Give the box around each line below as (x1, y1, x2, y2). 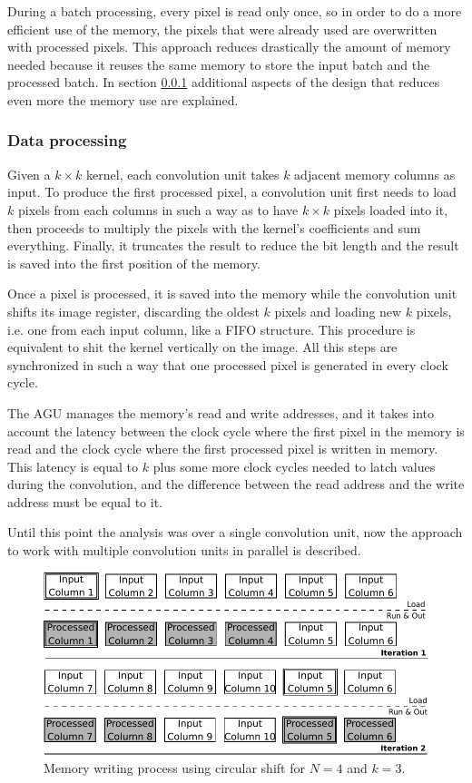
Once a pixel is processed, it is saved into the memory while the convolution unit (7, 284, 457, 303)
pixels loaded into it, (333, 200, 448, 219)
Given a (7, 164, 51, 183)
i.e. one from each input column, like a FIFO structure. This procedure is (7, 319, 416, 338)
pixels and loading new (274, 301, 402, 320)
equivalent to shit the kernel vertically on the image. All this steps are (7, 338, 398, 357)
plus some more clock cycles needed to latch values (152, 456, 436, 475)
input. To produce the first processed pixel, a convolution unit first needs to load (7, 182, 457, 201)
